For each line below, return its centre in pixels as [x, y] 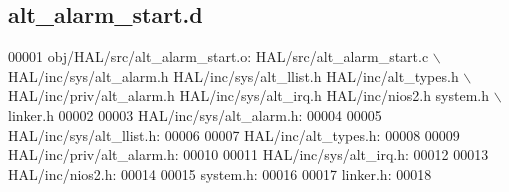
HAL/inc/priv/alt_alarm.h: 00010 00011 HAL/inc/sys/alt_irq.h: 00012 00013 [248, 154]
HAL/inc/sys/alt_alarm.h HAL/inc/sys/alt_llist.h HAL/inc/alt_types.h [233, 75]
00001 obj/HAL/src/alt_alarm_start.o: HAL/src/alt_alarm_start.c [218, 56]
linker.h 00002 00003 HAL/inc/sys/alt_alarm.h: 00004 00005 [195, 114]
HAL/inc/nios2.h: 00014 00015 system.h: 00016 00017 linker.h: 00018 [220, 173]
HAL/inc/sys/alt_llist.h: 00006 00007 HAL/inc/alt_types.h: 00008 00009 [234, 134]
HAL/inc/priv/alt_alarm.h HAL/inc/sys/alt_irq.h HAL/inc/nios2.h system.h [249, 95]
